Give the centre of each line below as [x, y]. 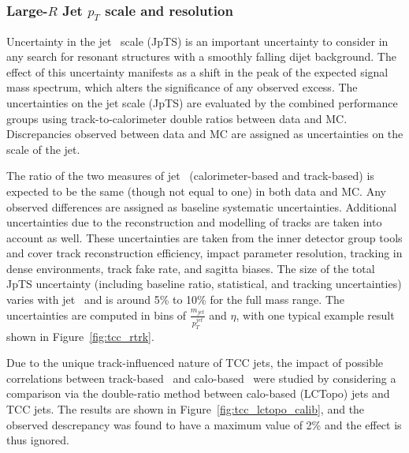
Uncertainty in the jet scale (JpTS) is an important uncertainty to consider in [197, 41]
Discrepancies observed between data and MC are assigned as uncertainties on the [205, 134]
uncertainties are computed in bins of [97, 314]
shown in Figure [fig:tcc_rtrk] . [80, 336]
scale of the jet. [43, 149]
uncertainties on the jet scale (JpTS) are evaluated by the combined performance [202, 102]
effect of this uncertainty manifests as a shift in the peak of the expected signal [197, 71]
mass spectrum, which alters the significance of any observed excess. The [182, 87]
